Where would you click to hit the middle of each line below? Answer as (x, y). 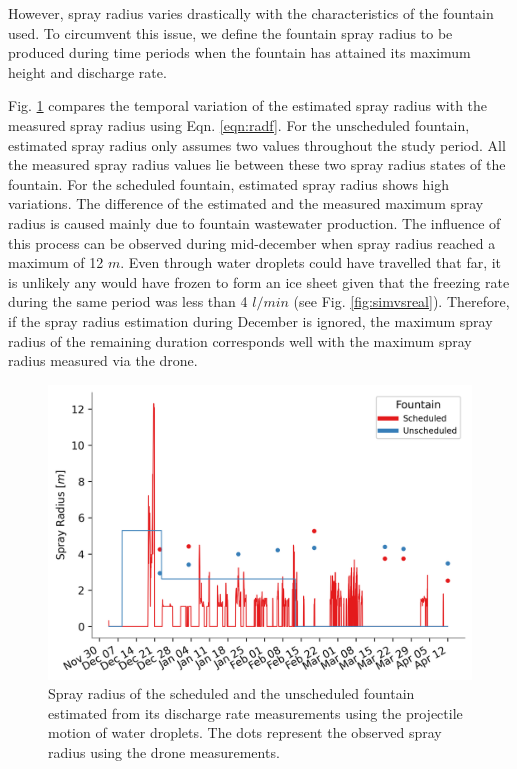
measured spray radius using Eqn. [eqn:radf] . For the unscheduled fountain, (239, 124)
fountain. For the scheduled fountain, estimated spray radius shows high (229, 183)
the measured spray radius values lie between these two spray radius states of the (257, 164)
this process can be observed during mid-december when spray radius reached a (252, 242)
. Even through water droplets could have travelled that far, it (311, 262)
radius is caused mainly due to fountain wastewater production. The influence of (254, 222)
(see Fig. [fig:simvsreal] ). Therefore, (401, 301)
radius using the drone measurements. (164, 751)
